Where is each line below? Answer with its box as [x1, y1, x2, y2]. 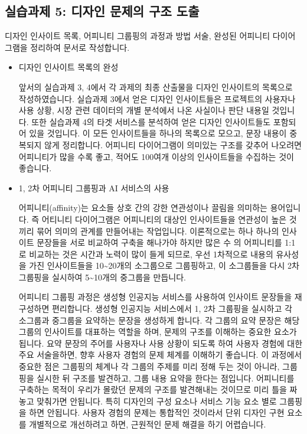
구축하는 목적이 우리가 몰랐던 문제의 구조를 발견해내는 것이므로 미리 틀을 [18, 383, 287, 396]
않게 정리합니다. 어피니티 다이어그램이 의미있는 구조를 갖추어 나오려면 [44, 138, 302, 151]
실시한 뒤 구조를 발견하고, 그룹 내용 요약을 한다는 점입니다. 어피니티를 [37, 371, 295, 384]
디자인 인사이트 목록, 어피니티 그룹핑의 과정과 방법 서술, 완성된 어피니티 [5, 30, 270, 42]
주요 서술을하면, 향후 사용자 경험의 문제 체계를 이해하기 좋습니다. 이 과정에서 [18, 348, 302, 361]
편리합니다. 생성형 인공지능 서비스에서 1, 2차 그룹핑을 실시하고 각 [51, 302, 292, 315]
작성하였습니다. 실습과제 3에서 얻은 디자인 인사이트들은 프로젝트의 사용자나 [18, 92, 296, 105]
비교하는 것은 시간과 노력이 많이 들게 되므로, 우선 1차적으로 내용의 [29, 247, 273, 260]
